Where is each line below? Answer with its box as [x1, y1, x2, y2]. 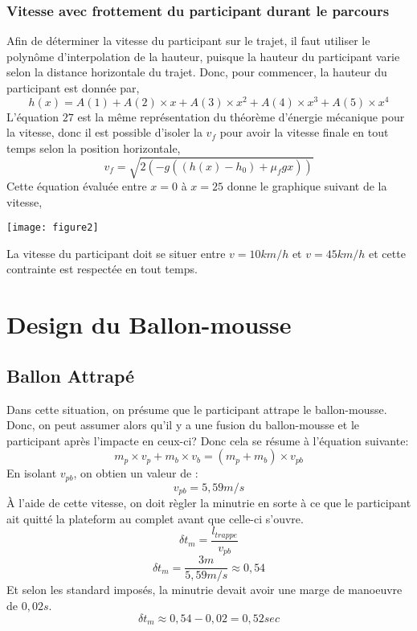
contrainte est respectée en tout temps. [6, 260, 198, 277]
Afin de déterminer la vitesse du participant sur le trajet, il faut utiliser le [6, 32, 370, 49]
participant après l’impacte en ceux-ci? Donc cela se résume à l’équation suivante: [6, 432, 409, 449]
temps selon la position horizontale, [6, 139, 181, 156]
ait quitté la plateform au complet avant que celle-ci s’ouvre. [6, 510, 304, 527]
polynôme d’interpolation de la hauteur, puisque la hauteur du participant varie [6, 47, 400, 64]
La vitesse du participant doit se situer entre [6, 244, 226, 261]
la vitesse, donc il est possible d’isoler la [6, 124, 202, 141]
